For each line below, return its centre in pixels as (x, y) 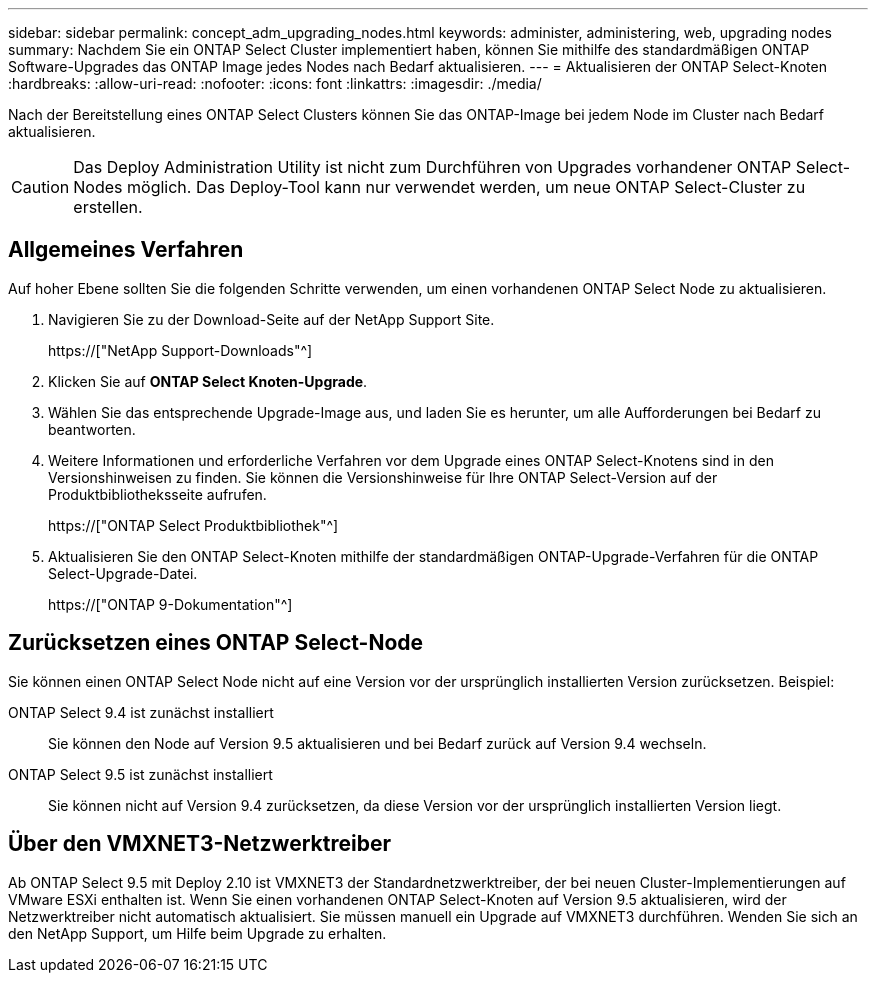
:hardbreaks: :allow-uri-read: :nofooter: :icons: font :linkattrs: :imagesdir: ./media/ (275, 83)
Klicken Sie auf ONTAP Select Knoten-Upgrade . (208, 381)
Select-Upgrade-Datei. (123, 573)
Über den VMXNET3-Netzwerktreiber (199, 844)
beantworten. (92, 429)
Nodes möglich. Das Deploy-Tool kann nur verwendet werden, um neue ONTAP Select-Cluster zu (439, 187)
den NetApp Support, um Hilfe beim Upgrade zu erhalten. (197, 933)
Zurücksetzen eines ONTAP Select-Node (216, 643)
